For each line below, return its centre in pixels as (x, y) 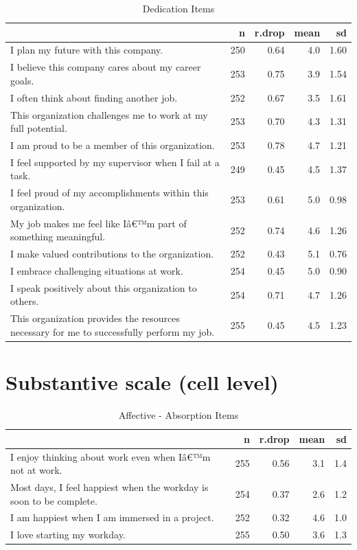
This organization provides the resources (95, 318)
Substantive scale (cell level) (142, 382)
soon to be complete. (54, 500)
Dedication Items (178, 8)
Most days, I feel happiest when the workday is (110, 486)
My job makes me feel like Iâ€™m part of (99, 223)
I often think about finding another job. (94, 97)
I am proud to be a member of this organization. (113, 145)
